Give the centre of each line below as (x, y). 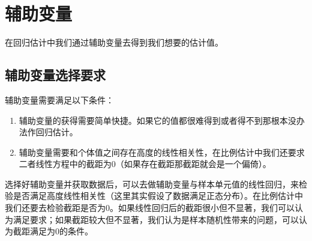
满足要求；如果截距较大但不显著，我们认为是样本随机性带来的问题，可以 (156, 219)
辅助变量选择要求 (55, 75)
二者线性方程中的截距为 (65, 164)
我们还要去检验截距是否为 (55, 208)
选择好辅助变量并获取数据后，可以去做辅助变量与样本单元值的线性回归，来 (152, 184)
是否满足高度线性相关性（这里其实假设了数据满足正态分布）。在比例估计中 (158, 196)
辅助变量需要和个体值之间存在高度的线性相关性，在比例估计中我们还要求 (162, 152)
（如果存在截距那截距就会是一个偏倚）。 (193, 164)
